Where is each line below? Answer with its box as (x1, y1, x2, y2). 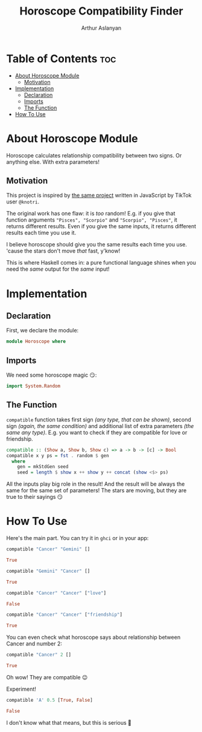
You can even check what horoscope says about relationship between (6, 634, 181, 641)
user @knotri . (6, 198, 40, 205)
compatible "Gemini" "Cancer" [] (6, 568, 90, 574)
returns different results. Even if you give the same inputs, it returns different (6, 223, 197, 230)
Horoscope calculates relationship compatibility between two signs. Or (6, 151, 182, 159)
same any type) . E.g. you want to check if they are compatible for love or (6, 429, 188, 436)
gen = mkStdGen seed (17, 464, 69, 470)
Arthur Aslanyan (81, 24, 122, 31)
